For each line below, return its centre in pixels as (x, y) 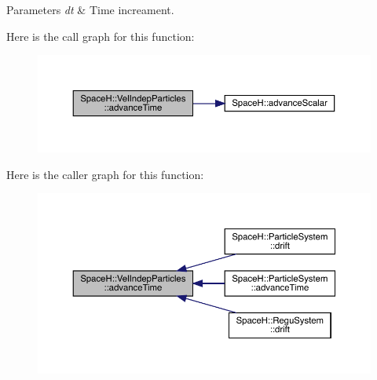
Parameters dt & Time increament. (90, 9)
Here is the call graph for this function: (101, 36)
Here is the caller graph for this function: (105, 174)
